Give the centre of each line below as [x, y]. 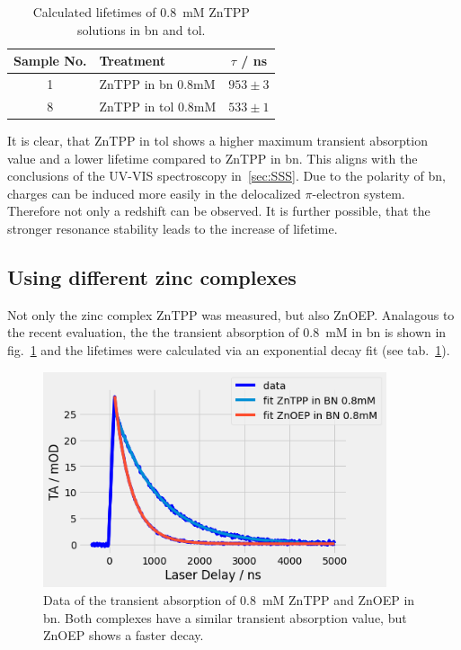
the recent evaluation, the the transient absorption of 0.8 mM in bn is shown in [227, 332]
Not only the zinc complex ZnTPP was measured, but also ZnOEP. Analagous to [231, 314]
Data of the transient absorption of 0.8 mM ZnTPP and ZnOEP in [229, 599]
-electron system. [359, 193]
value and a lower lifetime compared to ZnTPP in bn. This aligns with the [213, 158]
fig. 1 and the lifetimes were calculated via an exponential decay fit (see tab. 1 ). [229, 349]
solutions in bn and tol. [141, 29]
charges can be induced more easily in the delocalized [154, 193]
